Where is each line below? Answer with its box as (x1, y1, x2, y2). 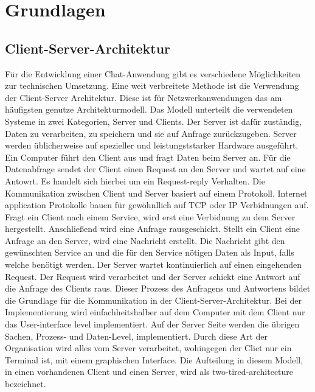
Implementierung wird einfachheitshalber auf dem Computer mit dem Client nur (5, 306, 305, 318)
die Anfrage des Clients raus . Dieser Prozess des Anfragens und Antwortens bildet (5, 282, 311, 295)
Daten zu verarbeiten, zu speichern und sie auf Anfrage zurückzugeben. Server (5, 127, 297, 139)
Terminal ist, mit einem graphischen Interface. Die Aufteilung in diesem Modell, (5, 353, 303, 366)
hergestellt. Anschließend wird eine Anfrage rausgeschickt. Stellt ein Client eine (5, 222, 300, 235)
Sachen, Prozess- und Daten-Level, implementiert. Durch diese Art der (5, 329, 268, 342)
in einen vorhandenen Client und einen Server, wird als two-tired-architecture (5, 365, 294, 378)
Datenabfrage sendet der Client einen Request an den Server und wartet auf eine (5, 163, 306, 175)
